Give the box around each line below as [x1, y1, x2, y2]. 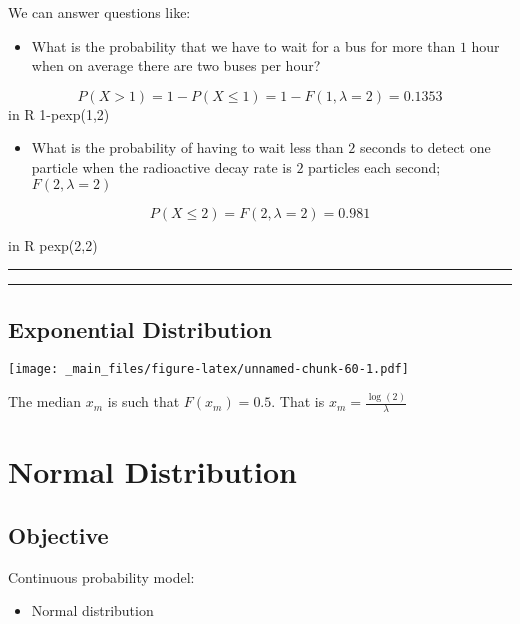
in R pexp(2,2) [8, 234, 98, 255]
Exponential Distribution [8, 313, 272, 344]
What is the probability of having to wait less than [31, 137, 344, 158]
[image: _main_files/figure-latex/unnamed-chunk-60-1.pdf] [8, 362, 409, 377]
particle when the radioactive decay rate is [31, 156, 292, 177]
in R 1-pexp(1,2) [8, 103, 110, 124]
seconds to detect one [359, 137, 491, 158]
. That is [271, 391, 325, 412]
